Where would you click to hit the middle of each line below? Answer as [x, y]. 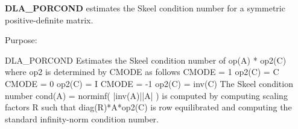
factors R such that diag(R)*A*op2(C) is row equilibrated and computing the [148, 107]
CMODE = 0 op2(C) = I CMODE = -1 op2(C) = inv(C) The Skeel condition [149, 83]
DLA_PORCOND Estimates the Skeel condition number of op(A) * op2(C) [146, 60]
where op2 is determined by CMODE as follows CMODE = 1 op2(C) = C [142, 72]
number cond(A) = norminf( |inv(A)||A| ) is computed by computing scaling [146, 95]
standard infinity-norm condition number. [82, 118]
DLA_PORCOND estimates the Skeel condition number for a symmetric [145, 8]
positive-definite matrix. [49, 19]
